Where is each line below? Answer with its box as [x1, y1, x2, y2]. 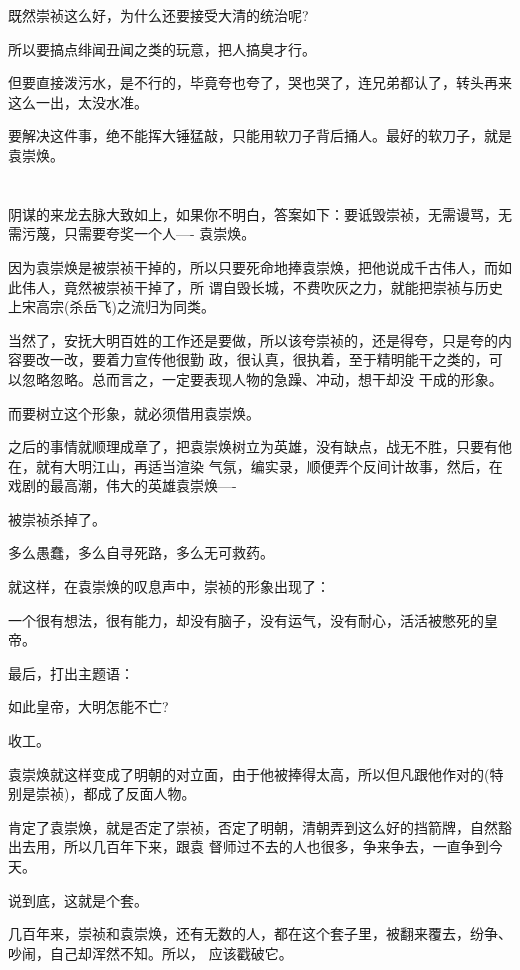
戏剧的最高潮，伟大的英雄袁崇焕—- [8, 475, 237, 496]
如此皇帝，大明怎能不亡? [8, 696, 169, 717]
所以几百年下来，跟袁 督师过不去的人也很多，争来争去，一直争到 [63, 836, 489, 857]
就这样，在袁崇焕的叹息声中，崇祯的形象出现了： [8, 576, 330, 597]
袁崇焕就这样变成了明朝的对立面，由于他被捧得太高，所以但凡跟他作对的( [8, 763, 490, 784]
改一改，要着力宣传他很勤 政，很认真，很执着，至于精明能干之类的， [35, 349, 489, 370]
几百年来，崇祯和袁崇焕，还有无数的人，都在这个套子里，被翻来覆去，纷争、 [8, 923, 512, 944]
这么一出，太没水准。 [8, 91, 148, 112]
